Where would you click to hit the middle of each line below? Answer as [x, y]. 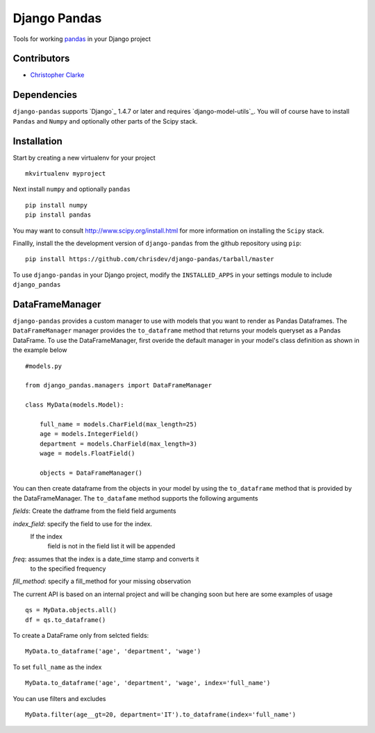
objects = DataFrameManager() [91, 473]
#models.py [44, 366]
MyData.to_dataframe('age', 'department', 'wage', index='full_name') [148, 683]
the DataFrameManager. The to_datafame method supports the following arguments [135, 498]
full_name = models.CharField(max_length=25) [118, 424]
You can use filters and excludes [59, 698]
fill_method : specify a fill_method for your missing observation [102, 581]
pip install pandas [58, 215]
